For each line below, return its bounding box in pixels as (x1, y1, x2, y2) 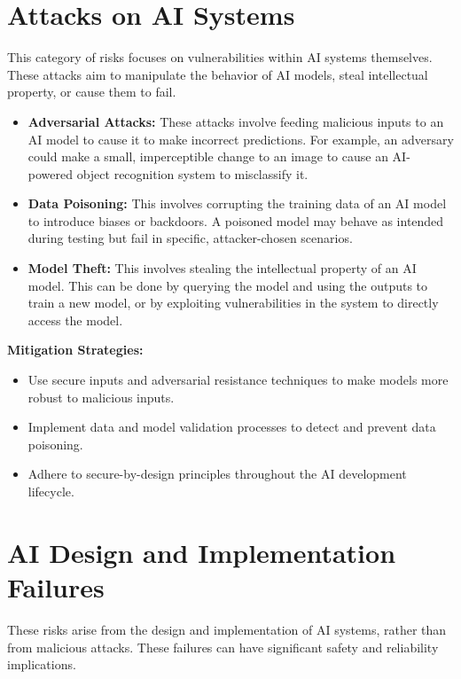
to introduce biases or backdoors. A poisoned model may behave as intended (27, 211, 444, 230)
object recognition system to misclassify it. (76, 164, 309, 183)
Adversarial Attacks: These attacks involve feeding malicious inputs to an (27, 112, 444, 130)
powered (27, 164, 74, 183)
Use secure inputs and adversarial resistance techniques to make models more (27, 371, 449, 389)
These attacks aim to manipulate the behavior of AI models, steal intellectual (7, 65, 428, 83)
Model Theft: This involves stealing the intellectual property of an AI (27, 259, 417, 277)
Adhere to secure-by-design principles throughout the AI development (27, 464, 407, 483)
